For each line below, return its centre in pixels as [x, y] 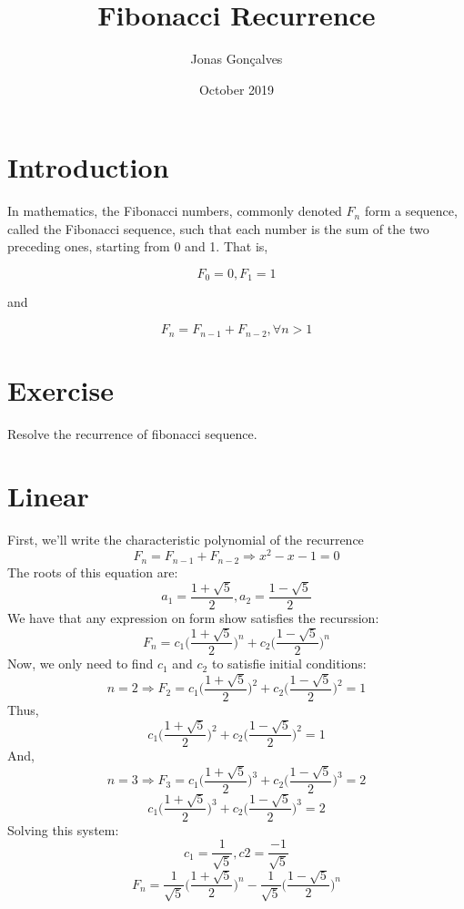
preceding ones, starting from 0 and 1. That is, [138, 246]
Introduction [88, 167]
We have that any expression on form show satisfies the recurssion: [193, 617]
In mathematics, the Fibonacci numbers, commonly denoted [175, 211]
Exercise [61, 389]
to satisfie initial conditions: [289, 664]
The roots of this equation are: [93, 572]
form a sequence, [411, 211]
